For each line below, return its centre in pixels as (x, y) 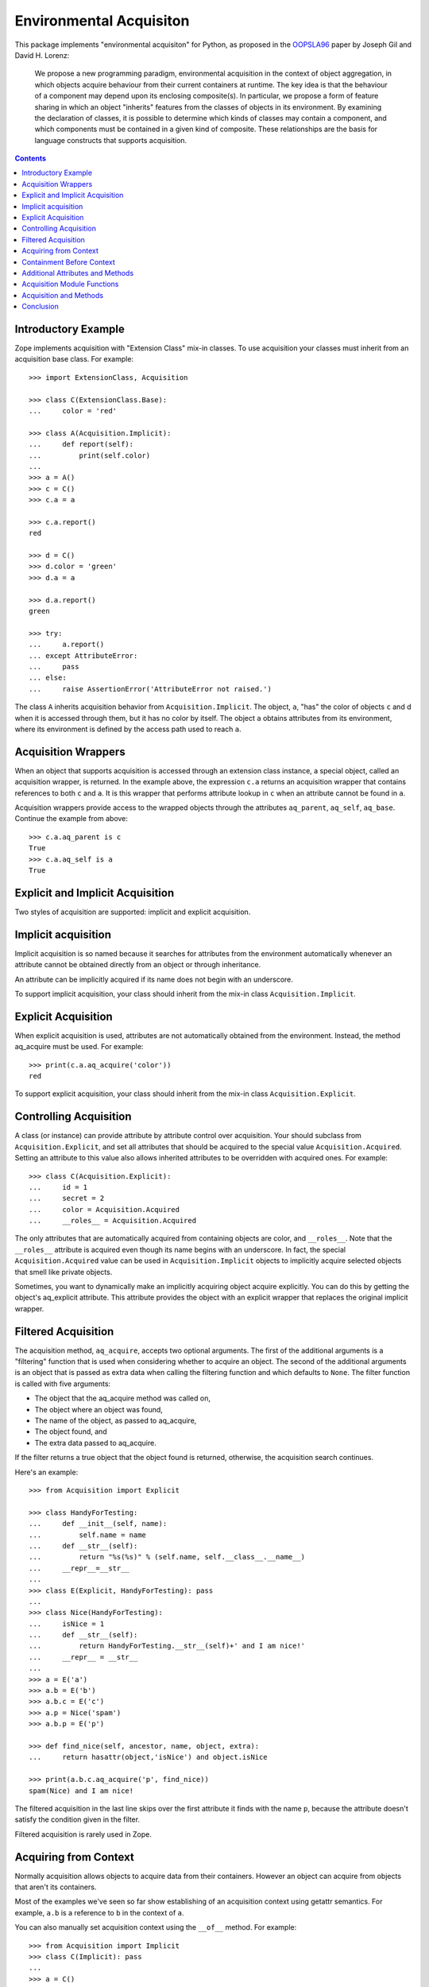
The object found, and (71, 1431)
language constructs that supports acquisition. (111, 140)
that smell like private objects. (64, 1272)
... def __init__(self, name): (98, 1524)
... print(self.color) (90, 455)
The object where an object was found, (99, 1409)
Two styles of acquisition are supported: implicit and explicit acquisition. (133, 912)
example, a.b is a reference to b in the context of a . (99, 1912)
